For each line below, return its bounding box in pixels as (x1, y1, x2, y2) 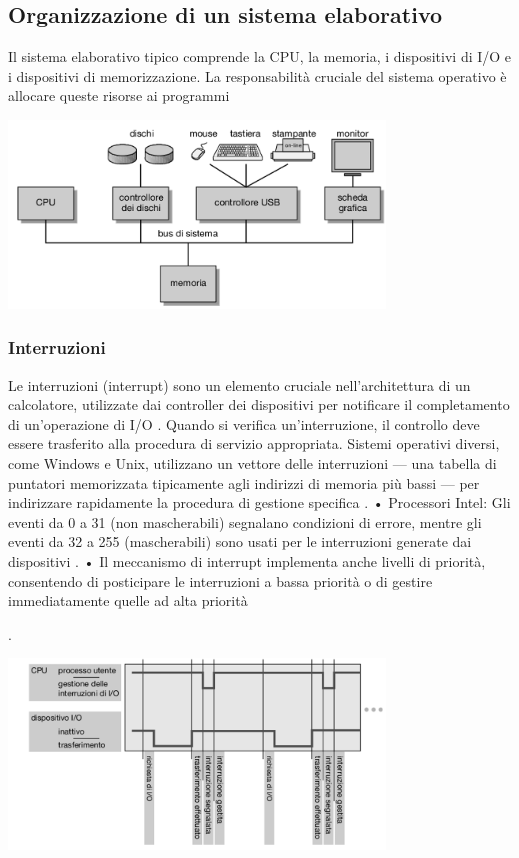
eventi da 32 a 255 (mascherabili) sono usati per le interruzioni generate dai (8, 531, 472, 552)
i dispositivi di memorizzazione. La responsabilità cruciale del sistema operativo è (8, 65, 507, 86)
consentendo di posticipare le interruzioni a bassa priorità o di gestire (8, 570, 433, 591)
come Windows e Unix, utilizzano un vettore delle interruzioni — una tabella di (8, 452, 497, 473)
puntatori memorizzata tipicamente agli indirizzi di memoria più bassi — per (8, 472, 480, 493)
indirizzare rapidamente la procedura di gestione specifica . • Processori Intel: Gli (8, 492, 511, 513)
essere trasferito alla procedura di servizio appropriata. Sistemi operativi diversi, (8, 433, 500, 454)
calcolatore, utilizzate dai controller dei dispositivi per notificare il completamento (8, 394, 510, 415)
